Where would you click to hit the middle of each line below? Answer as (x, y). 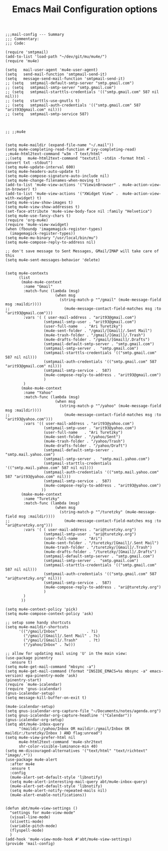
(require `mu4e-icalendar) (34, 685)
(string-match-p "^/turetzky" (91, 512)
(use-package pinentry (29, 658)
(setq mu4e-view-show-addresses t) (43, 207)
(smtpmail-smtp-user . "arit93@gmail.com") (90, 322)
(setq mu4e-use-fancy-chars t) (38, 216)
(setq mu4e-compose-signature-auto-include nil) (57, 176)
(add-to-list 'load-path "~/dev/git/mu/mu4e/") (56, 57)
